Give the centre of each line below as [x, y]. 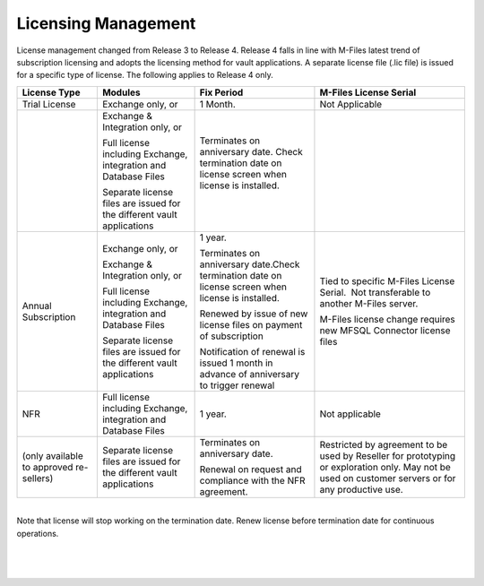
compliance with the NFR [252, 480]
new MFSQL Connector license [385, 330]
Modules [121, 92]
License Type [51, 92]
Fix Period [221, 92]
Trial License [49, 104]
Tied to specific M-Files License [387, 280]
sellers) [38, 478]
